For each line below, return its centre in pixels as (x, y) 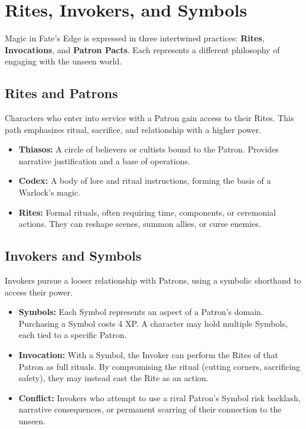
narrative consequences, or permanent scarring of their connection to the (150, 409)
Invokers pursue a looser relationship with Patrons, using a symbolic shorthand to (153, 280)
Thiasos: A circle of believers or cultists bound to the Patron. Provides (149, 149)
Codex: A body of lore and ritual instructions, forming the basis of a (145, 181)
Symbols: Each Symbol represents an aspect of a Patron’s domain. (141, 312)
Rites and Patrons (61, 93)
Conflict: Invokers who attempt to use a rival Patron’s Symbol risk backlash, (159, 397)
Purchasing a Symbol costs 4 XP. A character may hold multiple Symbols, (153, 323)
